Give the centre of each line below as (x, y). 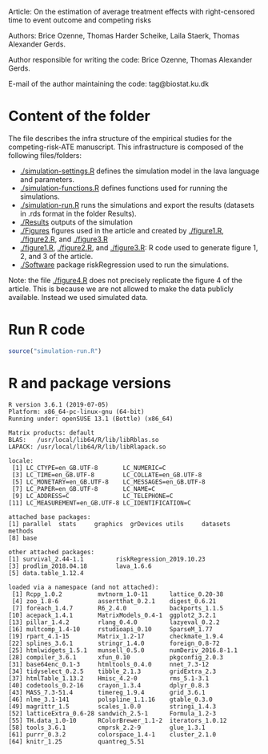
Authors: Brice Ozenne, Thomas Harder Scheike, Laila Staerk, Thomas (124, 36)
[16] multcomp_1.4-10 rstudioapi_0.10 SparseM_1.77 (111, 629)
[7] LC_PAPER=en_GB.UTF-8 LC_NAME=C (84, 488)
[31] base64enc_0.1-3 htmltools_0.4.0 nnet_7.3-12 (109, 664)
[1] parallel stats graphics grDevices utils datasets (119, 524)
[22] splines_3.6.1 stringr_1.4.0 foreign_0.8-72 (114, 643)
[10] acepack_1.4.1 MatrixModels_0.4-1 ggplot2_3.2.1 (112, 615)
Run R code (47, 330)
